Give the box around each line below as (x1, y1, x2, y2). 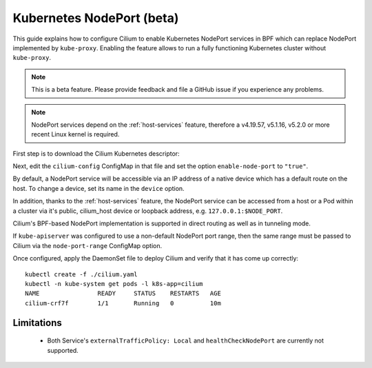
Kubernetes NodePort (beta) (12, 10, 179, 25)
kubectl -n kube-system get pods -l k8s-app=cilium (25, 280, 203, 287)
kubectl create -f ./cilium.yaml (25, 270, 138, 278)
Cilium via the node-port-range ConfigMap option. (12, 241, 162, 249)
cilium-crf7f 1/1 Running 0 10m (25, 299, 222, 307)
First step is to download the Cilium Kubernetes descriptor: (12, 149, 180, 158)
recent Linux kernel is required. (31, 130, 120, 139)
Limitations (12, 317, 62, 329)
